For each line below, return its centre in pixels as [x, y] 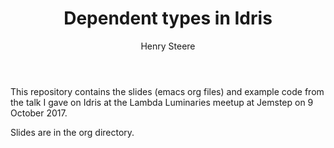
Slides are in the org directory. [72, 132]
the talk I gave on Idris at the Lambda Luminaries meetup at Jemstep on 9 [162, 102]
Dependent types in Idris [168, 18]
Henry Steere [168, 46]
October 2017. [39, 113]
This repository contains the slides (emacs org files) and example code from [167, 91]
